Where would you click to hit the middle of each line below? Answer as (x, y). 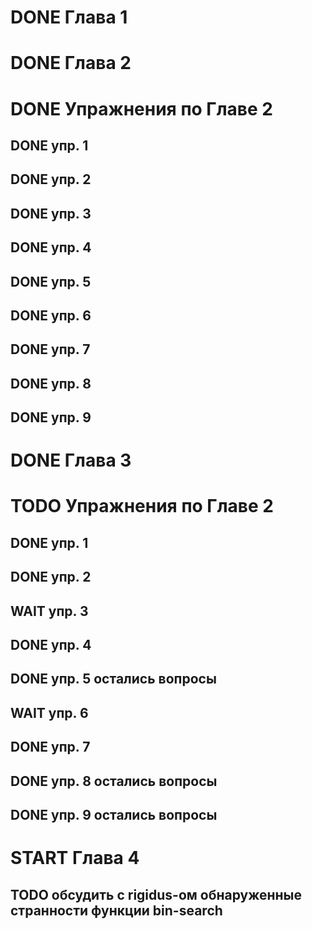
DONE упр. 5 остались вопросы (113, 679)
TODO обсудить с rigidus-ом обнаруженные (156, 894)
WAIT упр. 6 (49, 712)
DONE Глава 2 (71, 63)
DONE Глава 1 (69, 17)
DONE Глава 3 (71, 460)
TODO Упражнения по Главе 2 (142, 506)
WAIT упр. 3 (49, 611)
